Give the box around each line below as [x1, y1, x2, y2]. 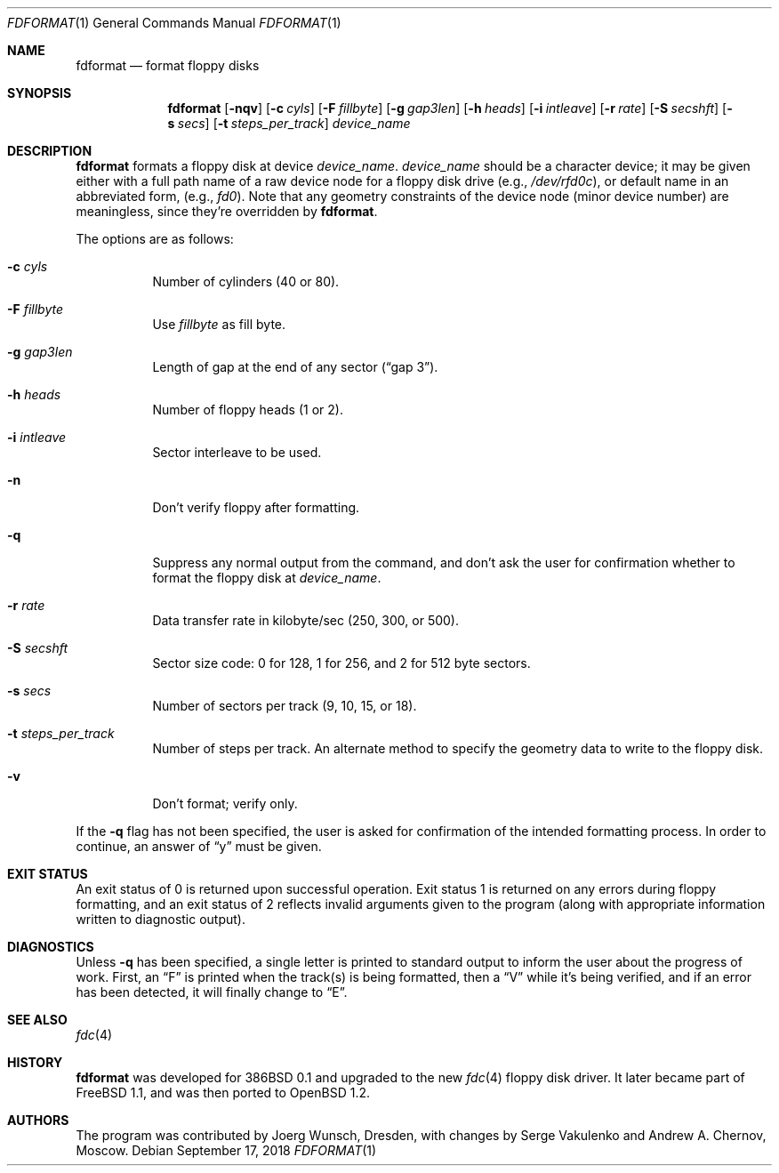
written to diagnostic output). [76, 912, 246, 927]
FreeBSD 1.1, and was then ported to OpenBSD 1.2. [76, 1085, 371, 1100]
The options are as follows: [76, 231, 234, 246]
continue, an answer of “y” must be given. [76, 839, 322, 854]
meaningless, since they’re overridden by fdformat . [76, 204, 378, 219]
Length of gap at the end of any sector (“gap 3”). [152, 359, 438, 374]
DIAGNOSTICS [7, 939, 94, 954]
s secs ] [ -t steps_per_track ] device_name [167, 116, 411, 131]
